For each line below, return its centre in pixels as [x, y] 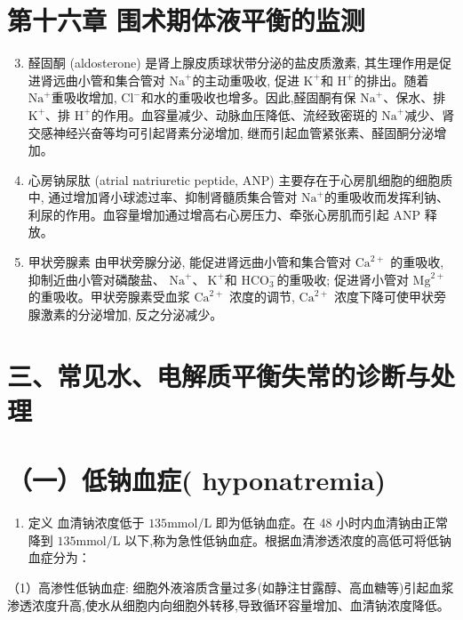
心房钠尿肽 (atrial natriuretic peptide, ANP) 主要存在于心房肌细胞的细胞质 [240, 179]
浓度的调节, [262, 297]
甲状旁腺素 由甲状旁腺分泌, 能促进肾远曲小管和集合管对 [190, 262]
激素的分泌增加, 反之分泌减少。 [132, 314]
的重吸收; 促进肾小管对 [343, 279]
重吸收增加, [84, 97]
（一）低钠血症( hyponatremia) [197, 480]
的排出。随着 [391, 80]
